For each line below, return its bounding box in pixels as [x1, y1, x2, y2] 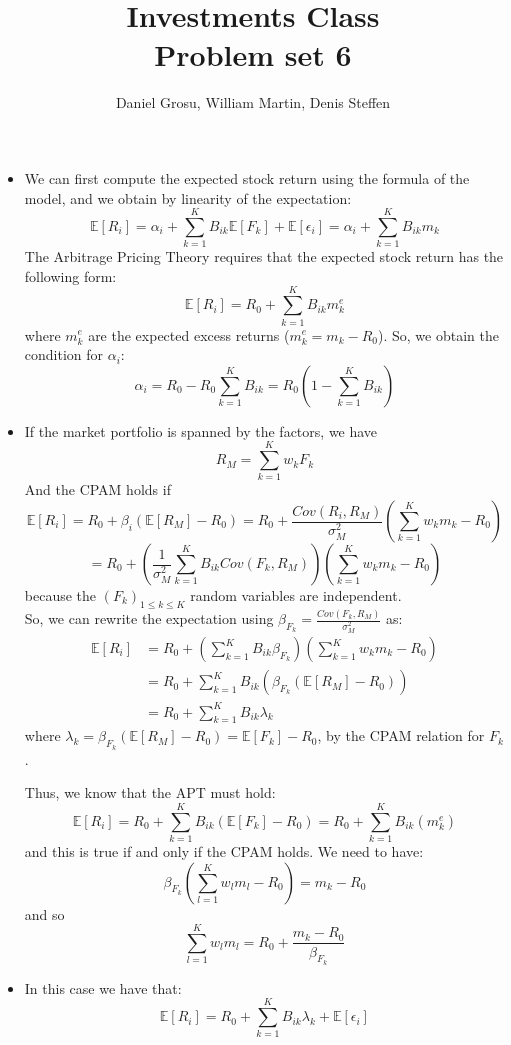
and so [24, 903, 65, 924]
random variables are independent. [190, 585, 402, 606]
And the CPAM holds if [24, 479, 171, 500]
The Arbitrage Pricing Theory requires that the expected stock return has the [24, 246, 504, 267]
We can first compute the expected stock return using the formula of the [24, 167, 470, 188]
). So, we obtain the [377, 324, 499, 345]
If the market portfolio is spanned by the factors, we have [24, 420, 378, 441]
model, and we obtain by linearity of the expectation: [24, 187, 352, 208]
